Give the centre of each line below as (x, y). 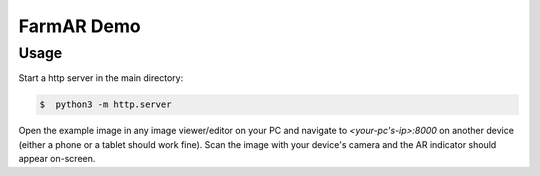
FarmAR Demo (79, 26)
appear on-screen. (57, 159)
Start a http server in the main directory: (101, 78)
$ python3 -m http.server (105, 104)
